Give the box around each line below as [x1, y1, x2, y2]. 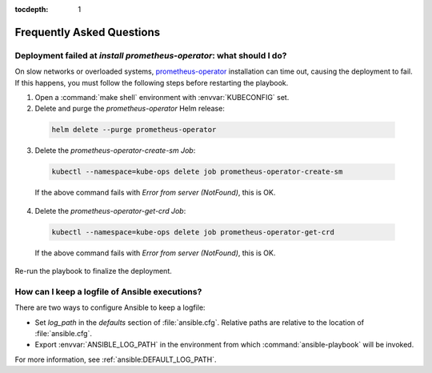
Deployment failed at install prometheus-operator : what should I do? [14, 50, 287, 61]
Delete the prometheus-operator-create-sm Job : [34, 146, 196, 155]
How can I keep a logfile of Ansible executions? [14, 286, 202, 297]
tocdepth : [14, 5, 49, 14]
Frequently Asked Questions [14, 25, 161, 39]
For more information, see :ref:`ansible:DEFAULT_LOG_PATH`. [14, 355, 217, 364]
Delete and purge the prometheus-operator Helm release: [34, 104, 226, 114]
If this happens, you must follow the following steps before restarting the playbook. [14, 78, 289, 87]
